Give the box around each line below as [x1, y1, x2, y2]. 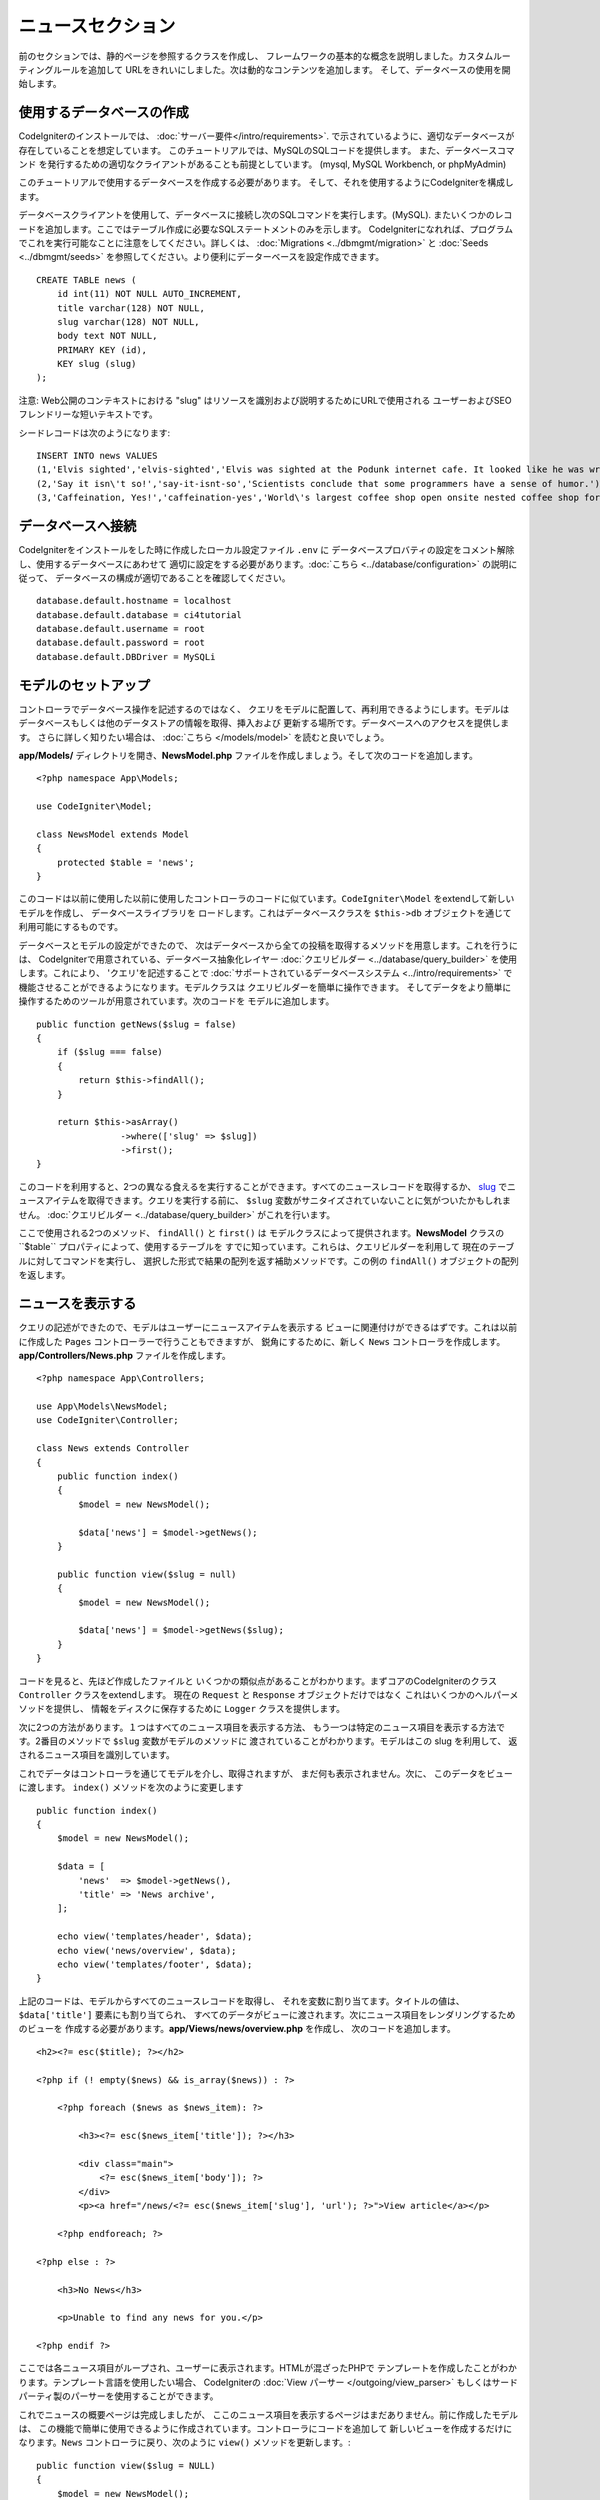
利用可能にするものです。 [18, 921, 124, 933]
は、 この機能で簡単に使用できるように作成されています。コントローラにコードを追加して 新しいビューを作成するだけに [18, 2423, 513, 2435]
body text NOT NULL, [56, 330, 158, 342]
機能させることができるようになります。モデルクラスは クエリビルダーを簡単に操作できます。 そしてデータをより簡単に [18, 981, 512, 993]
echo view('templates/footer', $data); [56, 1958, 253, 1970]
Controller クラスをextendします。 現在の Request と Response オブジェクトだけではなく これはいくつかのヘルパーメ [18, 1688, 519, 1700]
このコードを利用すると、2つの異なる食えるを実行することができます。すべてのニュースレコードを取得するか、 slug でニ [18, 1180, 517, 1192]
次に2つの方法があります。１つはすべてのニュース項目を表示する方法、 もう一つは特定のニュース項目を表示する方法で [18, 1721, 505, 1733]
